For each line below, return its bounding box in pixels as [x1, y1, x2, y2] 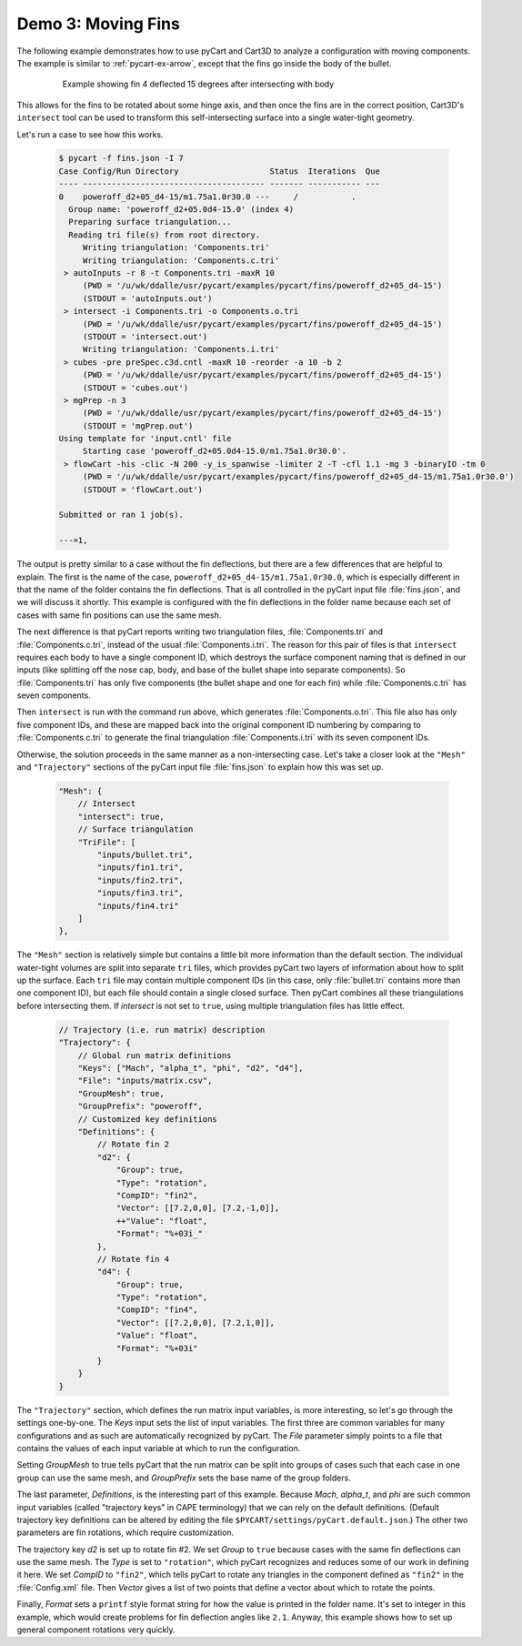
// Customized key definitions [77, 1114, 217, 1124]
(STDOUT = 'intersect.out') [82, 331, 208, 341]
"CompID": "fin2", [115, 1190, 199, 1200]
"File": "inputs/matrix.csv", [77, 1075, 213, 1086]
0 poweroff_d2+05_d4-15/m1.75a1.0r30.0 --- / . [58, 191, 356, 202]
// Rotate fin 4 [96, 1254, 170, 1264]
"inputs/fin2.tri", [96, 874, 184, 885]
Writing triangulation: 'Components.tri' [82, 242, 270, 253]
